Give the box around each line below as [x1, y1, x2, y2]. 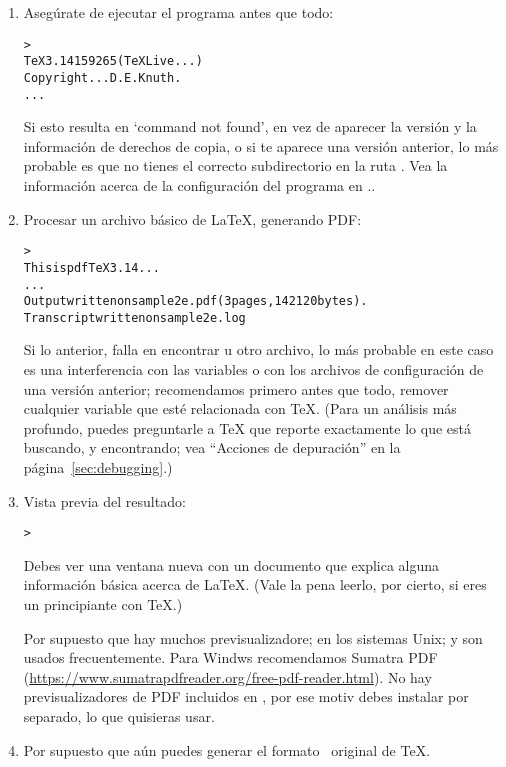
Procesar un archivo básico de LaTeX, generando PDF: [23, 208, 362, 229]
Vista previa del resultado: [23, 490, 186, 511]
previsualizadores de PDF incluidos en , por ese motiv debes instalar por [23, 686, 469, 707]
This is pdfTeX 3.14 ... [23, 260, 160, 275]
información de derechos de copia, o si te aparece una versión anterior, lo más [23, 135, 499, 156]
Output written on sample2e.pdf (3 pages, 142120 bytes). [23, 294, 368, 309]
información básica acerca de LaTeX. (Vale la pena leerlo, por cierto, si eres [23, 574, 487, 595]
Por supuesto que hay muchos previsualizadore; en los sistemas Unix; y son [23, 627, 483, 648]
